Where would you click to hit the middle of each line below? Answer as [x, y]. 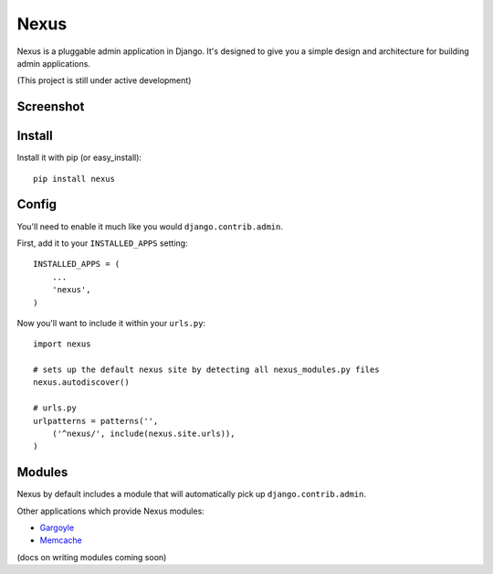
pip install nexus [74, 179]
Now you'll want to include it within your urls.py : [111, 323]
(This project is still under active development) [104, 80]
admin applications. [54, 63]
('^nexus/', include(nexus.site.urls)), [144, 434]
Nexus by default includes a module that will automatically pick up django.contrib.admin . [192, 494]
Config [37, 204]
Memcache [61, 540]
